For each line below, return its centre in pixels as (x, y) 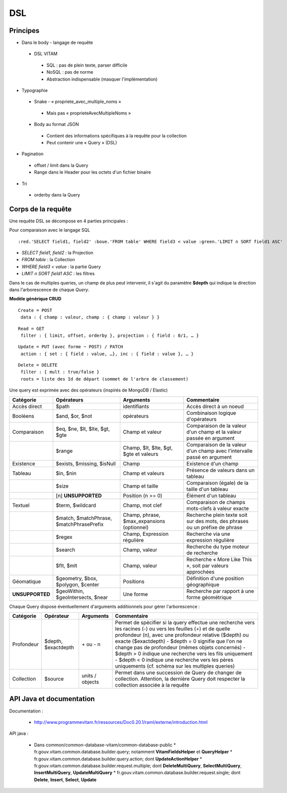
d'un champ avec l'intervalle (220, 451)
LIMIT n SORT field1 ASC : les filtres (58, 274)
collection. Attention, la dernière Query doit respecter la (180, 679)
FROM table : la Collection (48, 260)
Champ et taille (141, 486)
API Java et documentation (52, 699)
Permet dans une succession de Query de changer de (178, 673)
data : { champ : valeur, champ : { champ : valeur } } (90, 317)
